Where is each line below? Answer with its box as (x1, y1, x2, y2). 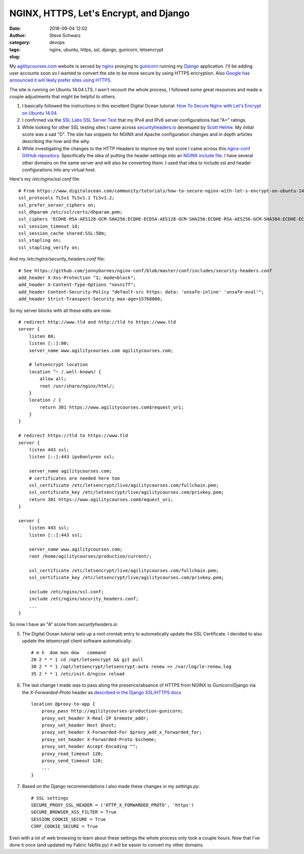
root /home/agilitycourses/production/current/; (28, 553, 152, 559)
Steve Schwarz (49, 32, 81, 38)
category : (9, 40, 31, 46)
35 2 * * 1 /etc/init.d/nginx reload (31, 671, 125, 677)
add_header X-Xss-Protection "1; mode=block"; (18, 275, 136, 281)
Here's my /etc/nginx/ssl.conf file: (9, 176, 81, 182)
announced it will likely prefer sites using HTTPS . (9, 77, 111, 83)
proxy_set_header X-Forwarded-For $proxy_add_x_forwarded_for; (41, 729, 202, 735)
